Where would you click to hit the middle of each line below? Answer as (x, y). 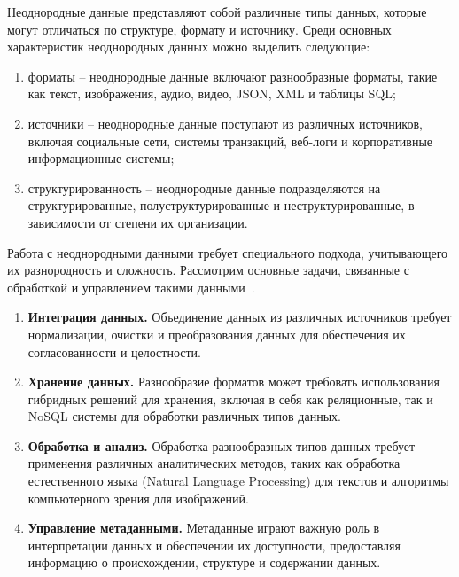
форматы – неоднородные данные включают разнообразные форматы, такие (233, 76)
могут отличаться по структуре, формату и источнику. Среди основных (199, 29)
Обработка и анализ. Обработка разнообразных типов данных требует (222, 445)
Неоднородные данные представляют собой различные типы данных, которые (217, 12)
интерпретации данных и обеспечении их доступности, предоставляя (214, 545)
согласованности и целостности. (114, 351)
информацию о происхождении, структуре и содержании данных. (204, 562)
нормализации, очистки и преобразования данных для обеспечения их (217, 334)
